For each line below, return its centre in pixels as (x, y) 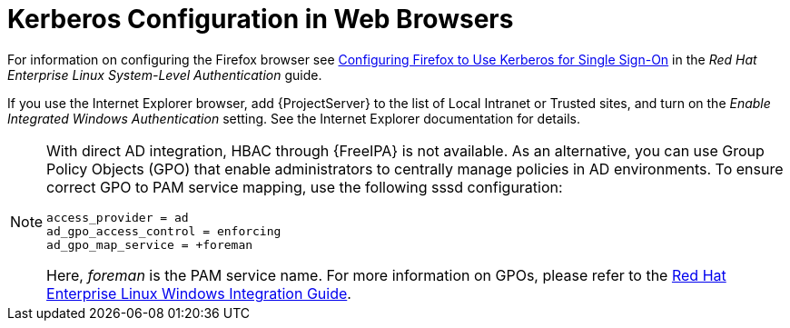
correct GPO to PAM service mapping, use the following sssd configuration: (305, 187)
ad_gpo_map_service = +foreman (150, 244)
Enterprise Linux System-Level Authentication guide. (165, 75)
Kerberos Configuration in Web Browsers (261, 19)
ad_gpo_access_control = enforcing (164, 231)
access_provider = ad (118, 217)
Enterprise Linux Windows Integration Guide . (199, 293)
